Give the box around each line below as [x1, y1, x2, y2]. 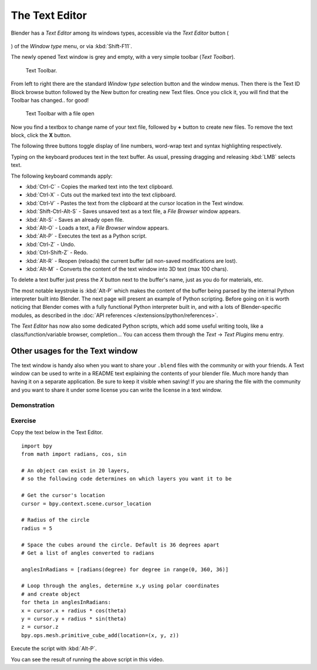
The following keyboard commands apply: [11, 172, 113, 179]
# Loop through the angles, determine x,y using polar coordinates [21, 582, 220, 589]
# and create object [21, 591, 80, 597]
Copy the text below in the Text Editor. [11, 429, 103, 436]
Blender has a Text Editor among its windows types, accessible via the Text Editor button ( [11, 29, 229, 36]
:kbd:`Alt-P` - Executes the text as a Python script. [25, 232, 147, 239]
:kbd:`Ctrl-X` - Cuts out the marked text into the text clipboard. [25, 191, 177, 198]
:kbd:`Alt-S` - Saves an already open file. [25, 216, 124, 223]
